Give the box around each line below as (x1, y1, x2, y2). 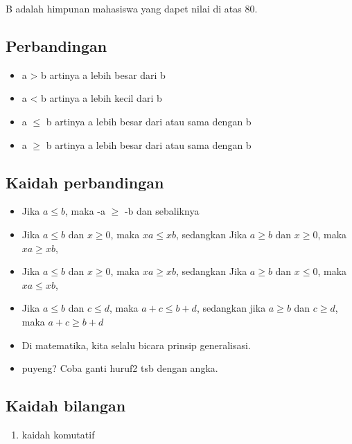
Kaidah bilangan (6, 395, 126, 416)
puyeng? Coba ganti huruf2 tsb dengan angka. (21, 361, 218, 375)
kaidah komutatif (21, 427, 95, 441)
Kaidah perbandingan (6, 171, 164, 193)
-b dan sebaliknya (124, 204, 200, 218)
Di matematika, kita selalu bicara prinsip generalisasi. (21, 337, 251, 352)
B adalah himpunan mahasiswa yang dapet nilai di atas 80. (6, 1, 258, 15)
